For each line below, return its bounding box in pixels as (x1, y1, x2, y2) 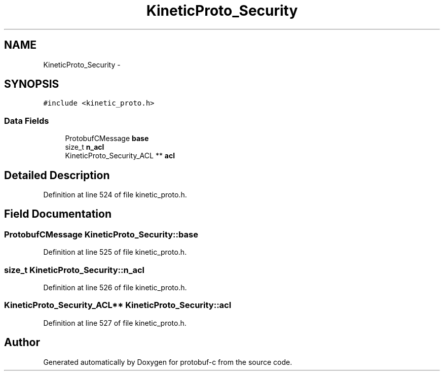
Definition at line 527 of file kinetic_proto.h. (43, 318, 187, 327)
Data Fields (4, 115, 49, 126)
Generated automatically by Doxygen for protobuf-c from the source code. (43, 357, 292, 366)
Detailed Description (4, 168, 110, 182)
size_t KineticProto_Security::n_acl (4, 264, 144, 275)
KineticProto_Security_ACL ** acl (65, 151, 175, 160)
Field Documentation (4, 208, 112, 221)
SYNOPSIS (4, 78, 59, 91)
